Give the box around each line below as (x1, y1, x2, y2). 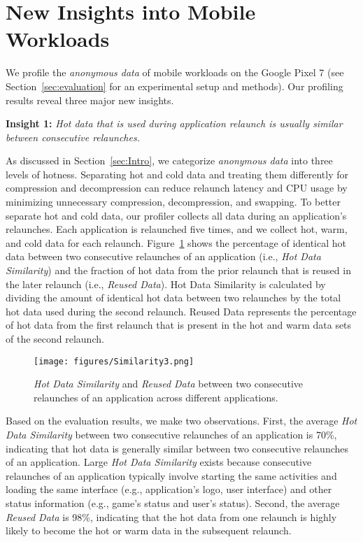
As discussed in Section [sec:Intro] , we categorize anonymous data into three (6, 153, 333, 168)
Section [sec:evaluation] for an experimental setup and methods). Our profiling (6, 78, 343, 93)
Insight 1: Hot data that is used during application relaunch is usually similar (6, 116, 343, 131)
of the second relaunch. (6, 331, 104, 345)
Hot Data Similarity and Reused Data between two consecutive (34, 376, 303, 391)
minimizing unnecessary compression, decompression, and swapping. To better (6, 194, 341, 209)
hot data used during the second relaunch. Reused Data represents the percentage (6, 304, 357, 318)
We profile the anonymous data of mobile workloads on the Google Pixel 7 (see (6, 65, 344, 80)
